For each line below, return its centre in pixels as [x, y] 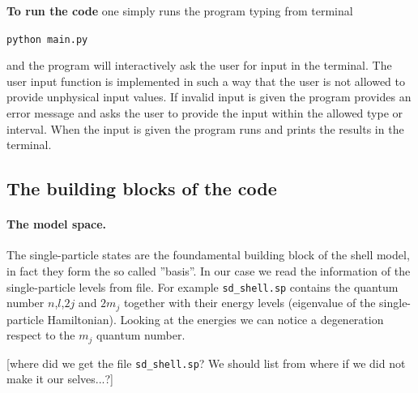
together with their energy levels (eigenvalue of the [250, 303]
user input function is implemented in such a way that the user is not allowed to [206, 81]
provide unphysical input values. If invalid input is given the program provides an [209, 97]
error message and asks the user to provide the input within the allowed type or [205, 113]
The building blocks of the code [142, 188]
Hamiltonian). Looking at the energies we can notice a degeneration [215, 319]
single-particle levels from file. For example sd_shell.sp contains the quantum [203, 286]
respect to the [41, 335]
